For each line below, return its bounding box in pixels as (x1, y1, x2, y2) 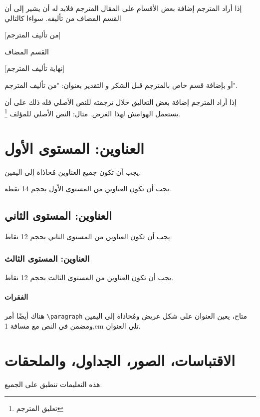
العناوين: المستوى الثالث (4, 252, 90, 265)
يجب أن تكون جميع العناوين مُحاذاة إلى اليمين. (4, 166, 141, 177)
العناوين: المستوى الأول (4, 137, 144, 158)
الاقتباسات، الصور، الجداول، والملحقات (4, 350, 235, 370)
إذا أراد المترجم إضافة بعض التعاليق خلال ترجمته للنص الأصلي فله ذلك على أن (4, 96, 237, 107)
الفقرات (4, 291, 28, 302)
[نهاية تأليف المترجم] (4, 63, 65, 73)
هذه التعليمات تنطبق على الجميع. (4, 379, 102, 389)
